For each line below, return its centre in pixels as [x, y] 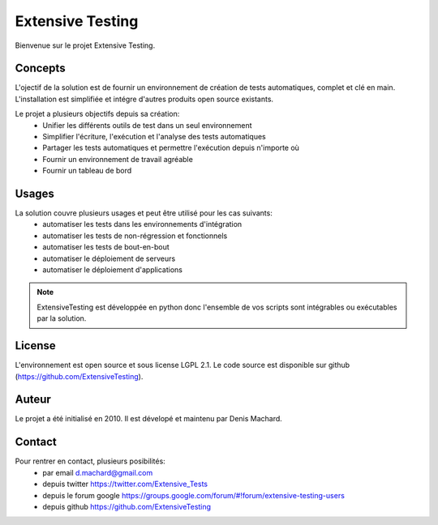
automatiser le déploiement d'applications [112, 270]
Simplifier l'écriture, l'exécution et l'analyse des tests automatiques [155, 137]
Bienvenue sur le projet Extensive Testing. [85, 45]
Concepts [40, 68]
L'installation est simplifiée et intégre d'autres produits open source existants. [144, 99]
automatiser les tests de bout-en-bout [106, 247]
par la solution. [62, 318]
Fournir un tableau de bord [87, 171]
